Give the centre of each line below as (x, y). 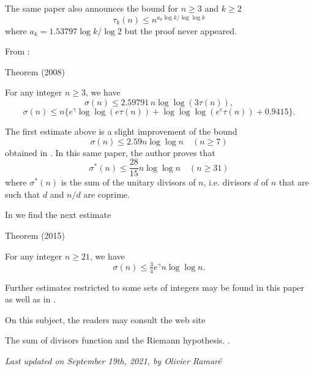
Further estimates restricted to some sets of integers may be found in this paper (155, 287)
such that (23, 194)
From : (17, 51)
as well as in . (30, 299)
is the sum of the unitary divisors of (128, 182)
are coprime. (107, 194)
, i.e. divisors (227, 182)
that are (294, 182)
